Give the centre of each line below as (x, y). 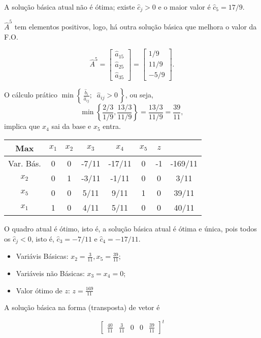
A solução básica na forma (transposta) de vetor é (82, 307)
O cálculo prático (31, 95)
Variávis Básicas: (42, 256)
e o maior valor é (184, 7)
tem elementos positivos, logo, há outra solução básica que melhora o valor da (136, 27)
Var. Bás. (25, 163)
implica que (22, 126)
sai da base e (71, 126)
